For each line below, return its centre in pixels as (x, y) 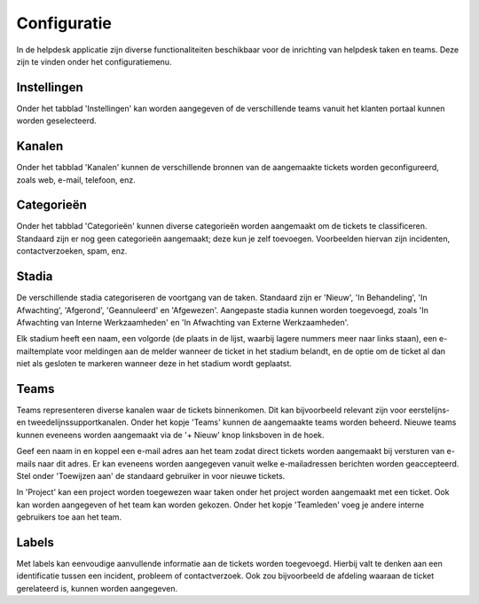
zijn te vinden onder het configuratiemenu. (94, 61)
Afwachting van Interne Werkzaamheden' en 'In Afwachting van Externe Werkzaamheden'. (183, 322)
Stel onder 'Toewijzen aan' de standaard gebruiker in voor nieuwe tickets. (151, 475)
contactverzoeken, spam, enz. (72, 251)
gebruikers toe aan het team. (69, 517)
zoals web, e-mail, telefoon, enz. (76, 180)
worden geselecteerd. (56, 121)
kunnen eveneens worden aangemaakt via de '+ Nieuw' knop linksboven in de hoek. (170, 435)
